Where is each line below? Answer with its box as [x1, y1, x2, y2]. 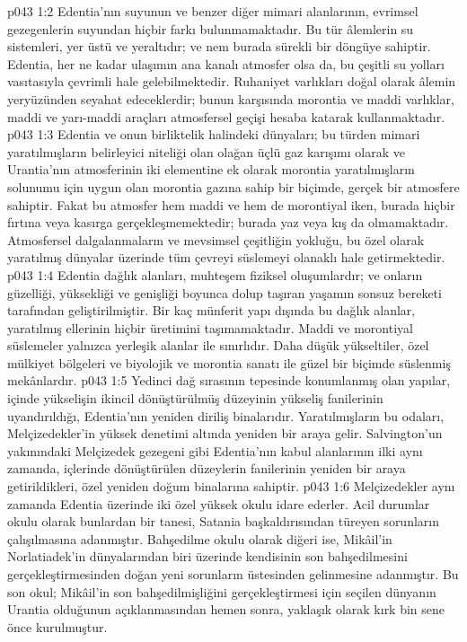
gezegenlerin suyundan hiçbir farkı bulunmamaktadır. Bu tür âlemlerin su [7, 19, 414, 38]
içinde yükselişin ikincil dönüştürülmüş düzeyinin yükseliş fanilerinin [7, 389, 383, 408]
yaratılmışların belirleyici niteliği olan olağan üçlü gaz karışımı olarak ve [7, 142, 405, 161]
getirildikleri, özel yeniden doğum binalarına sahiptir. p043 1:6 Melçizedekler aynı [7, 477, 455, 496]
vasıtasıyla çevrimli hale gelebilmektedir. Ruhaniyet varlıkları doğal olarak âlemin [7, 72, 456, 91]
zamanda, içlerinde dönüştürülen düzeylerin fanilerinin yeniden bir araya [7, 459, 406, 478]
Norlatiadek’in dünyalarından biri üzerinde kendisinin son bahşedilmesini [7, 547, 408, 566]
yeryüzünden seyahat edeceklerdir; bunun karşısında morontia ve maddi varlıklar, [7, 89, 454, 108]
